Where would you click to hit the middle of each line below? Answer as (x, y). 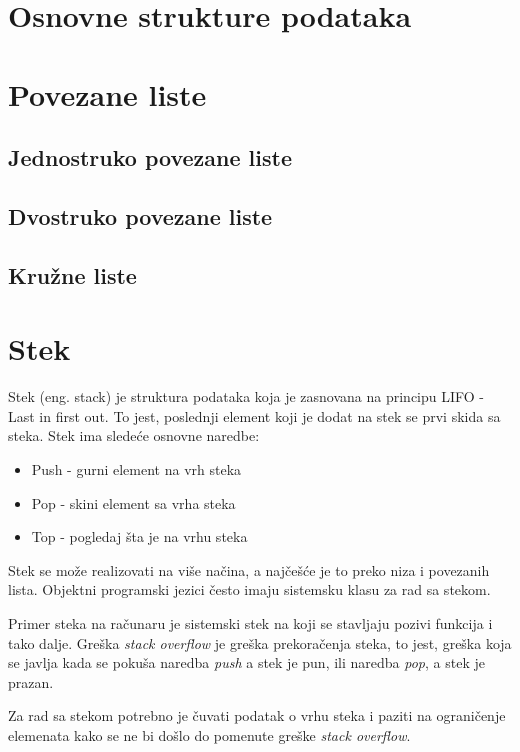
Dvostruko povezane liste (140, 215)
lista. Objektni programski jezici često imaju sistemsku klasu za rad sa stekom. (249, 589)
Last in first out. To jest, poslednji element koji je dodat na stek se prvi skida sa (254, 415)
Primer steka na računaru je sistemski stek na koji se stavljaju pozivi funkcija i (250, 622)
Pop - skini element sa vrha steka (133, 502)
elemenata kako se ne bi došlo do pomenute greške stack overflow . (209, 734)
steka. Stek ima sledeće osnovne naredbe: (134, 435)
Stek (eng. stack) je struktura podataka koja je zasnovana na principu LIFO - (246, 396)
